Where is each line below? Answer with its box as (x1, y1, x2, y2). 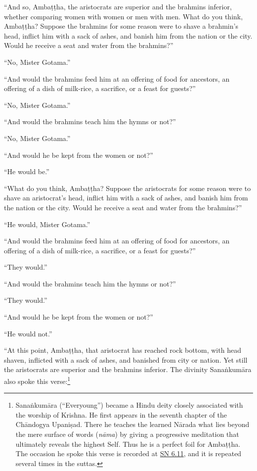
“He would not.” (4, 328, 52, 338)
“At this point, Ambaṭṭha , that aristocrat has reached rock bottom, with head (4, 345, 241, 355)
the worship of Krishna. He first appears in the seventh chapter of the (15, 409, 227, 420)
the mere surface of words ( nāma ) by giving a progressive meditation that (15, 429, 239, 439)
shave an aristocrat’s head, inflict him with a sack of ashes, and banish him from (4, 192, 248, 203)
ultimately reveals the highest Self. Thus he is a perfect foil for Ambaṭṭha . (15, 438, 241, 449)
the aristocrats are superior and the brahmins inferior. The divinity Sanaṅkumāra (4, 364, 252, 375)
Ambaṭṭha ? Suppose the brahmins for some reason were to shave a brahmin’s (4, 21, 238, 31)
